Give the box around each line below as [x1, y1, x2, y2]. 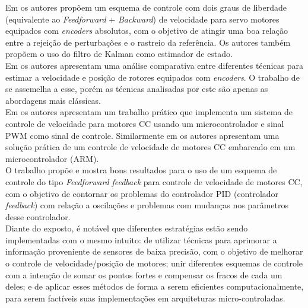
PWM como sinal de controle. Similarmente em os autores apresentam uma [5, 129, 280, 141]
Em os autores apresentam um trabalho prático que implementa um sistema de [5, 106, 293, 118]
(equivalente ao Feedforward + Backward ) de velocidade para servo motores [5, 12, 280, 25]
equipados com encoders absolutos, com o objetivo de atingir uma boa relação [5, 24, 288, 37]
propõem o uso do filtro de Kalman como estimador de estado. [5, 47, 233, 60]
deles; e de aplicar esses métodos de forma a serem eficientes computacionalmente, [5, 280, 304, 293]
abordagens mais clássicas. [5, 94, 101, 106]
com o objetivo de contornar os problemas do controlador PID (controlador [5, 187, 279, 199]
